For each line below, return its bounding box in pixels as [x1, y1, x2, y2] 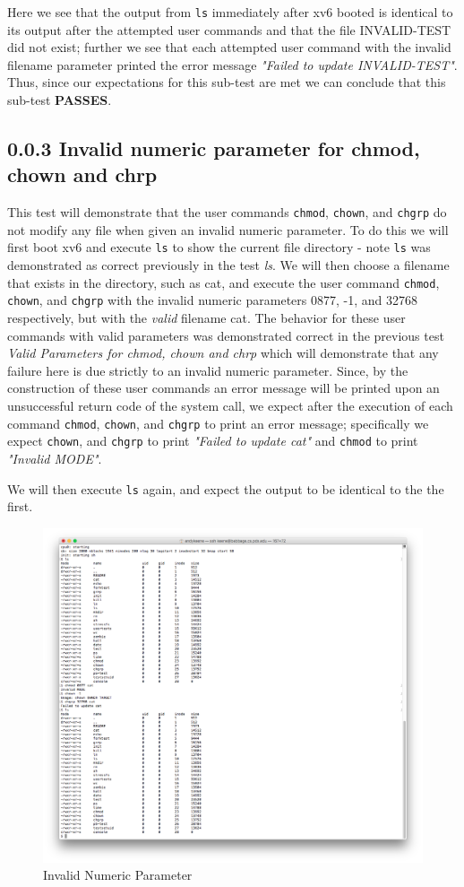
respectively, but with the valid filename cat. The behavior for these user [7, 309, 406, 327]
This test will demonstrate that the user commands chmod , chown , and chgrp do [7, 203, 447, 222]
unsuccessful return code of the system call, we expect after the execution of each [7, 396, 453, 414]
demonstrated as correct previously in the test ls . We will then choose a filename [7, 256, 450, 274]
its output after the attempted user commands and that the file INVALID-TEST [7, 20, 451, 39]
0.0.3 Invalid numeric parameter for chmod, [7, 135, 420, 162]
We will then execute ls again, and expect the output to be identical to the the [7, 479, 444, 498]
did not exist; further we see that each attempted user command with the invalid [7, 38, 451, 57]
